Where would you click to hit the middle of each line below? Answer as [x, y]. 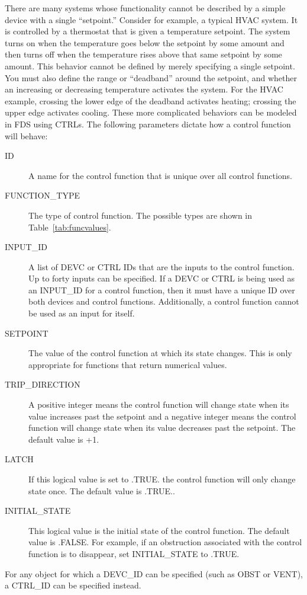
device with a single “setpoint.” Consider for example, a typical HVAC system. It [151, 19]
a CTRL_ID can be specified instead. [73, 585]
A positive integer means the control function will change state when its [159, 404]
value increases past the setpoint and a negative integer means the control [162, 416]
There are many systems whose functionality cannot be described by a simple [145, 8]
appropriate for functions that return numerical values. [128, 364]
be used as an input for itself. [82, 313]
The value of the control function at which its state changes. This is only [160, 353]
